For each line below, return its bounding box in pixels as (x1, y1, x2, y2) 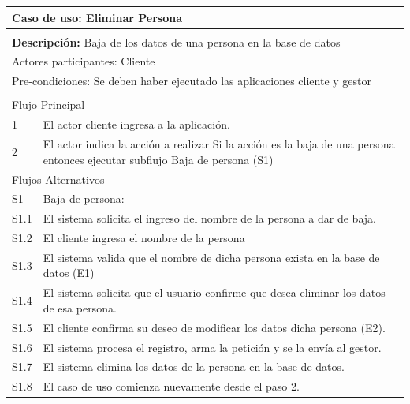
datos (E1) (43, 264, 95, 281)
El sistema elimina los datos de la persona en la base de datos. (43, 358, 345, 375)
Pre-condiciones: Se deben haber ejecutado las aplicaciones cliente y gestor (12, 73, 371, 89)
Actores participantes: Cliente (12, 53, 155, 69)
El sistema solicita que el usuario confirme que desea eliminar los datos (43, 284, 386, 301)
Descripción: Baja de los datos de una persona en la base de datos (12, 33, 341, 50)
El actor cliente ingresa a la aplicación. (43, 116, 230, 133)
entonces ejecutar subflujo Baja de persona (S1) (43, 151, 274, 167)
